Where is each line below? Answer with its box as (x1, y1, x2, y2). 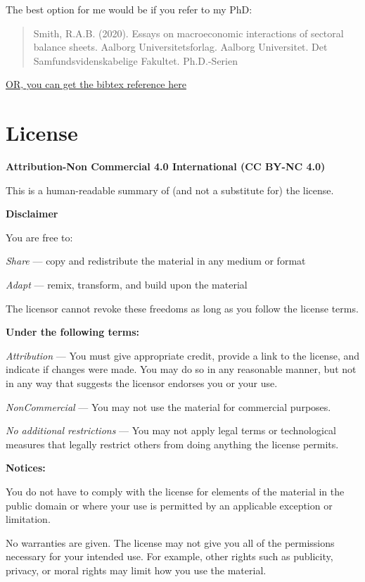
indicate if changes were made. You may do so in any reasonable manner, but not (6, 362, 357, 377)
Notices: (6, 460, 46, 475)
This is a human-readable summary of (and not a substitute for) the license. (6, 182, 334, 197)
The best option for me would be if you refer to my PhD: (6, 2, 252, 16)
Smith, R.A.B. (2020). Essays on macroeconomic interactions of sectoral (33, 25, 344, 40)
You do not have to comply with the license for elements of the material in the (6, 484, 345, 498)
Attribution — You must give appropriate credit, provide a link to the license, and (6, 348, 359, 362)
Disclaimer (6, 206, 58, 221)
